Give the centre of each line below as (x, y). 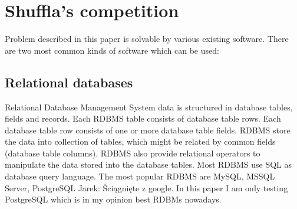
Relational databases (69, 82)
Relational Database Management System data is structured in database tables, (149, 107)
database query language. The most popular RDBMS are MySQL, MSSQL (140, 176)
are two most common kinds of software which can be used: (112, 50)
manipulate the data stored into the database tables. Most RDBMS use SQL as (148, 164)
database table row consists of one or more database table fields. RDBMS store (148, 130)
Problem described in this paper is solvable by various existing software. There (147, 39)
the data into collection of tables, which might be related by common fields (140, 141)
